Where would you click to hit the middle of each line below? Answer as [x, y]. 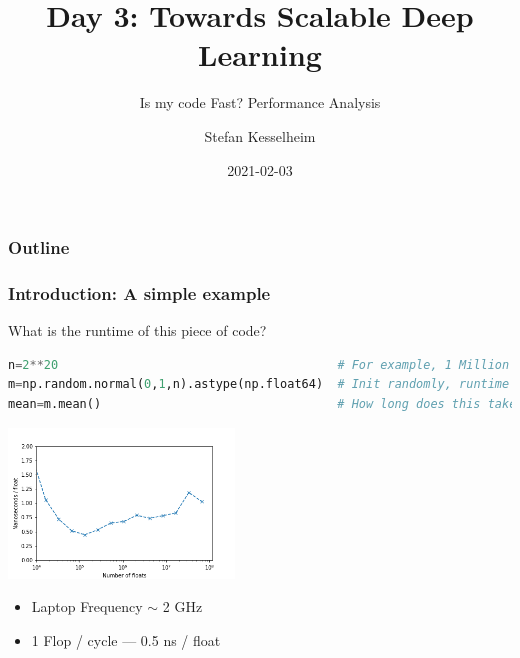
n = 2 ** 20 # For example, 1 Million [259, 364]
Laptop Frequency [87, 606]
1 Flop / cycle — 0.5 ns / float [126, 639]
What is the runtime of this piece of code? [137, 330]
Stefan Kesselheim [260, 135]
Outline [39, 247]
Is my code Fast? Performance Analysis [260, 102]
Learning [260, 54]
